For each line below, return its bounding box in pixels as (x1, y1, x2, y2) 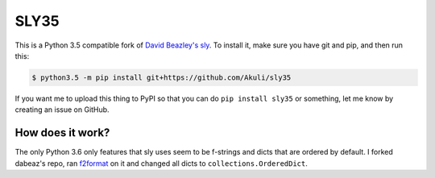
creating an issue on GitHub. (14, 105, 110, 114)
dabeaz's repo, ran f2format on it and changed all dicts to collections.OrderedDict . (14, 158, 308, 168)
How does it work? (14, 126, 110, 140)
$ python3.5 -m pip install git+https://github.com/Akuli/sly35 (31, 72, 292, 82)
